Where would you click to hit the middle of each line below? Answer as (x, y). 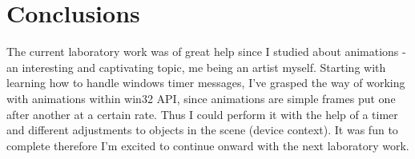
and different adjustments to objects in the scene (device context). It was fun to (202, 130)
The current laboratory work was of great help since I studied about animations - (206, 52)
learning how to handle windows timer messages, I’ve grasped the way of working (206, 83)
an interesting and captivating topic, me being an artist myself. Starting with (196, 67)
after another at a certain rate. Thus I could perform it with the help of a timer (202, 114)
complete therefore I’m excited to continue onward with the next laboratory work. (208, 145)
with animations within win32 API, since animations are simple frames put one (201, 98)
